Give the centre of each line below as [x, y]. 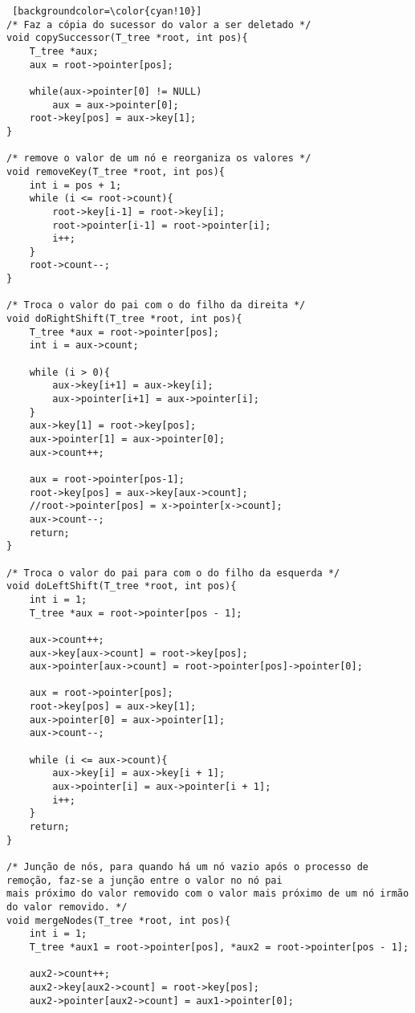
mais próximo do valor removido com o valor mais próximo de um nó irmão [208, 894]
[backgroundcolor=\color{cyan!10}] [107, 11]
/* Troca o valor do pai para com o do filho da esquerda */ [173, 573]
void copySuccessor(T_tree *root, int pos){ [127, 38]
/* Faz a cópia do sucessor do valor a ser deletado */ [159, 24]
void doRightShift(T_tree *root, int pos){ [124, 319]
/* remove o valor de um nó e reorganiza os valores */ [159, 159]
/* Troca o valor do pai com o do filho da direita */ [156, 305]
